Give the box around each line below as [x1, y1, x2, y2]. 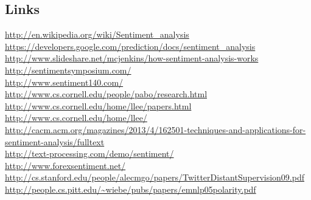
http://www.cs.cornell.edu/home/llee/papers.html [5, 99, 192, 112]
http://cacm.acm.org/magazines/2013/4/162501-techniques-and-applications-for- [5, 123, 306, 136]
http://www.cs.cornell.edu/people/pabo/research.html [5, 88, 208, 100]
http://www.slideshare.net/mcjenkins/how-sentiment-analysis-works [5, 52, 259, 64]
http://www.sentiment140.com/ [5, 75, 124, 88]
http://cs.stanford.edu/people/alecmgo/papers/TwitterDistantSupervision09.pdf [5, 171, 304, 184]
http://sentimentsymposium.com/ [5, 63, 131, 76]
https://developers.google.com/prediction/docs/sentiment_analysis [5, 40, 256, 52]
